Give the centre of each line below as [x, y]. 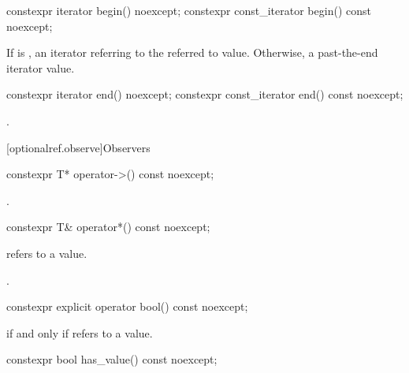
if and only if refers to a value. [80, 332]
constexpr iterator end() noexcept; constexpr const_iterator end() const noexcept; [205, 94]
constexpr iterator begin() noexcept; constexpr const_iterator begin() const [189, 10]
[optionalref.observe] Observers [78, 147]
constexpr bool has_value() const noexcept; [112, 359]
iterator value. [41, 67]
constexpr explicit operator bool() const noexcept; [127, 306]
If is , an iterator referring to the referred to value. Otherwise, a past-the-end [192, 52]
